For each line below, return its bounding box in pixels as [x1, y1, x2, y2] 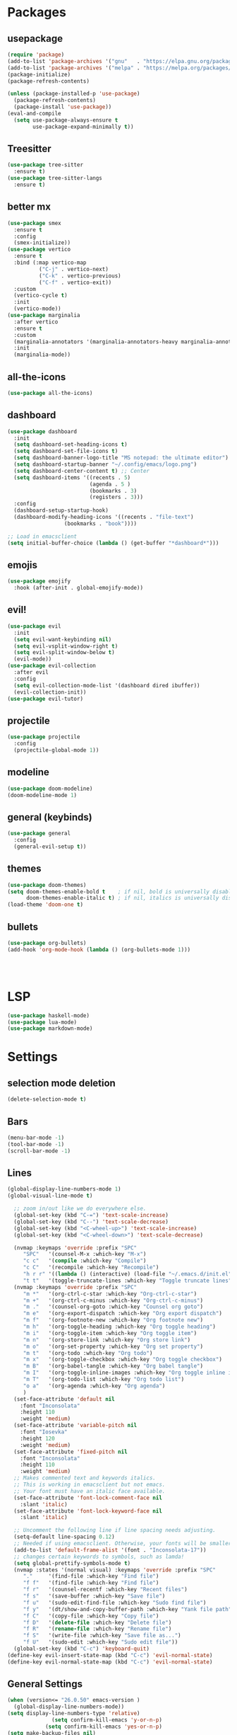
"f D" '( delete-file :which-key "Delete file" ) [23, 1619, 172, 1626]
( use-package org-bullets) [7, 939, 87, 946]
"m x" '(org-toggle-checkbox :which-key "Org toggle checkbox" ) [23, 1356, 222, 1363]
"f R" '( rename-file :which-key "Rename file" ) [23, 1625, 172, 1632]
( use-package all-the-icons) [7, 389, 93, 396]
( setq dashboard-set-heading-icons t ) [13, 441, 128, 448]
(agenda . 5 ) [89, 481, 131, 488]
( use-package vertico [7, 246, 71, 253]
